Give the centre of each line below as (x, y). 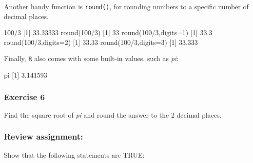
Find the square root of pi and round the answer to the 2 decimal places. (113, 114)
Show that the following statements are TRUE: (74, 154)
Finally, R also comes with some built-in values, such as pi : (91, 58)
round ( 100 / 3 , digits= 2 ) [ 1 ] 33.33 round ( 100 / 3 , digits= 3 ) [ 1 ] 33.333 (101, 42)
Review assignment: (44, 136)
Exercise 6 (24, 96)
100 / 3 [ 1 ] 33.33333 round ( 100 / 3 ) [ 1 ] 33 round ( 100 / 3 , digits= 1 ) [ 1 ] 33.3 (108, 32)
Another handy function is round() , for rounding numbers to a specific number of (126, 6)
